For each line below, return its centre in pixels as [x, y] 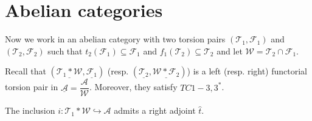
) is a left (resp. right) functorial [247, 71]
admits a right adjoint [155, 110]
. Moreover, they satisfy [133, 87]
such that [65, 51]
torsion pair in [32, 87]
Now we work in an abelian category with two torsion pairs [115, 39]
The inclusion [30, 110]
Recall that [26, 71]
